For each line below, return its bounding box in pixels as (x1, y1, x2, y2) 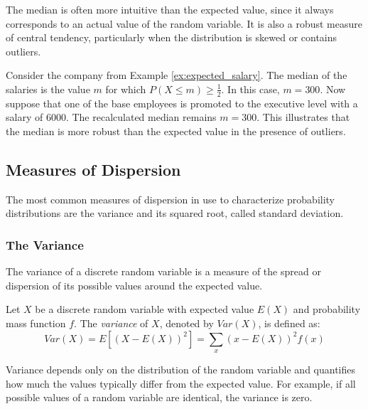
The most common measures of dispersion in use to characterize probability (6, 191, 335, 206)
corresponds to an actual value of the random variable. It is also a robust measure (6, 16, 362, 31)
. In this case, (221, 81, 280, 96)
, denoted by (159, 315, 214, 330)
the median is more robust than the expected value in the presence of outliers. (6, 123, 346, 138)
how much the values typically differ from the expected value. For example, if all (6, 376, 356, 391)
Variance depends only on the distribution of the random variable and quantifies (6, 361, 356, 376)
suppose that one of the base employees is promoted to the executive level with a (6, 95, 358, 110)
